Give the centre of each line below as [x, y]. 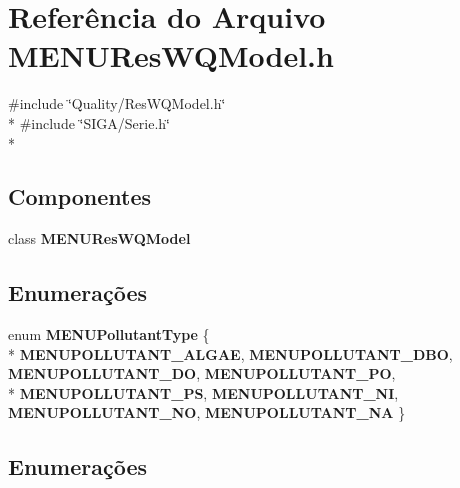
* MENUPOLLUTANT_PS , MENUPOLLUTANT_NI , [203, 392]
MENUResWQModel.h [171, 55]
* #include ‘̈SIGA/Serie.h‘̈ [89, 122]
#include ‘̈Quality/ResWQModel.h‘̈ [117, 103]
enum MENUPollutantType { [109, 334]
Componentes [80, 196]
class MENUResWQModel [99, 238]
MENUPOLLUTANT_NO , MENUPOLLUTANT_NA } [207, 412]
